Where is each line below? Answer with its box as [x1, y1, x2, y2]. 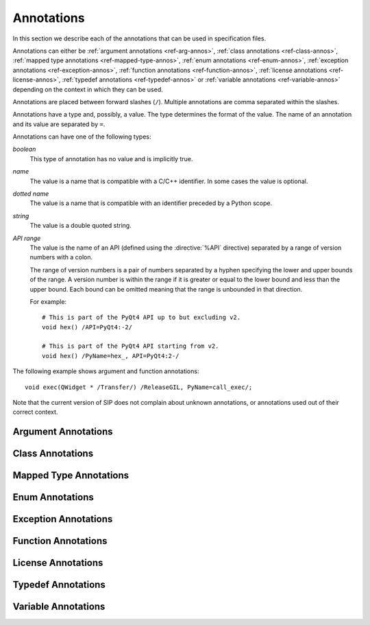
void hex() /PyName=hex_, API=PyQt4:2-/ [42, 352, 180, 359]
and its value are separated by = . [12, 120, 106, 128]
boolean [12, 145, 36, 154]
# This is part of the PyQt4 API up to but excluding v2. [42, 314, 241, 322]
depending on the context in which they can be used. [12, 85, 164, 93]
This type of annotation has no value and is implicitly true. [29, 154, 193, 163]
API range [12, 234, 41, 242]
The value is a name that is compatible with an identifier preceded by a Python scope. [29, 199, 273, 207]
